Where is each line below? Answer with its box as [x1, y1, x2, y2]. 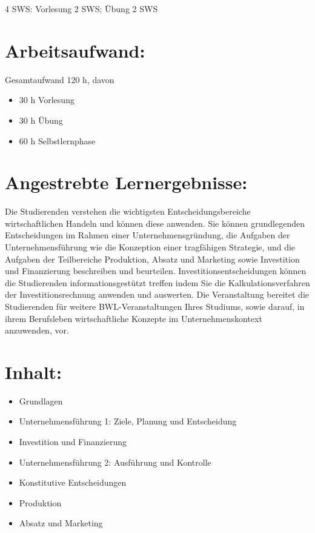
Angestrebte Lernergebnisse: [5, 170, 248, 195]
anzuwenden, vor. [5, 324, 69, 337]
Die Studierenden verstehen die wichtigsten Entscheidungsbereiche [5, 205, 251, 218]
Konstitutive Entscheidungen [19, 476, 127, 489]
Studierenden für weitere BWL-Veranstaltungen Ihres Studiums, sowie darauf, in [5, 300, 305, 312]
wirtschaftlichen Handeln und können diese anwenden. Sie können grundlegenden [5, 216, 305, 229]
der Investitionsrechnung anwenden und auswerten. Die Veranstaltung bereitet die [5, 288, 309, 301]
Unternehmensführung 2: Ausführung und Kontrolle [19, 455, 211, 468]
